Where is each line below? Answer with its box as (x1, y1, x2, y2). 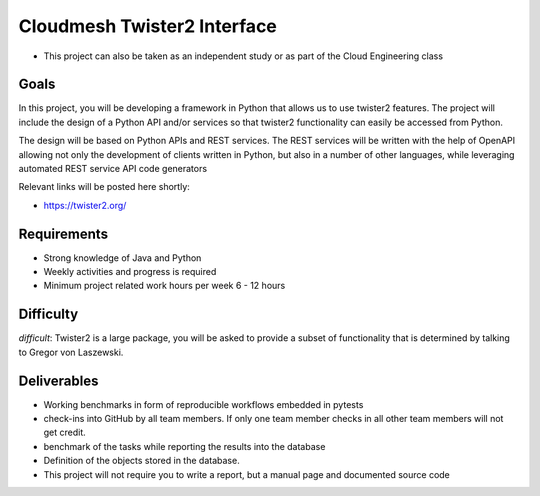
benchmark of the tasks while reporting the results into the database (43, 440, 326, 452)
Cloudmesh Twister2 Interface (18, 15, 277, 37)
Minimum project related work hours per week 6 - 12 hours (43, 280, 286, 292)
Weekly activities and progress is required (43, 266, 217, 278)
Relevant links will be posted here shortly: (18, 181, 190, 193)
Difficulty (18, 306, 79, 323)
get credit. (43, 426, 87, 439)
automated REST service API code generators (18, 163, 208, 175)
